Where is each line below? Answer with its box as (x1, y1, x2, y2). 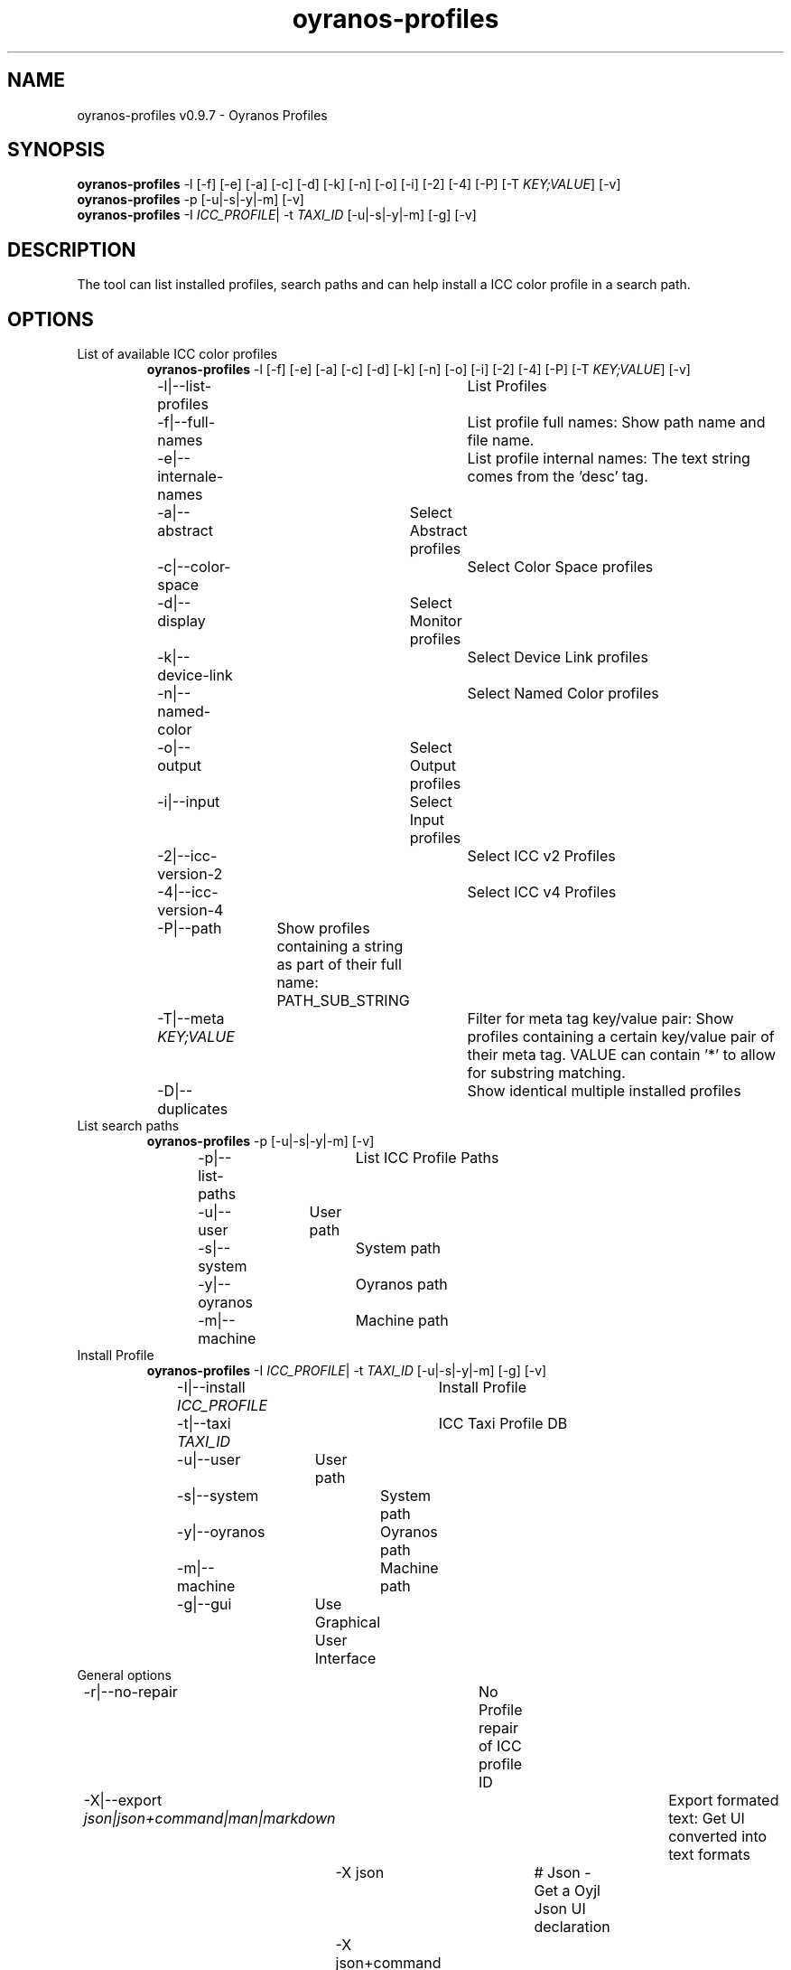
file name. (467, 431, 535, 450)
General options (77, 1667, 172, 1684)
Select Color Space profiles (467, 558, 654, 577)
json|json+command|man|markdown (83, 1809, 336, 1828)
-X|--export (83, 1791, 163, 1810)
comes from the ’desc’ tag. (467, 467, 648, 486)
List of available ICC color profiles (77, 346, 278, 362)
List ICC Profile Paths (355, 1149, 499, 1168)
